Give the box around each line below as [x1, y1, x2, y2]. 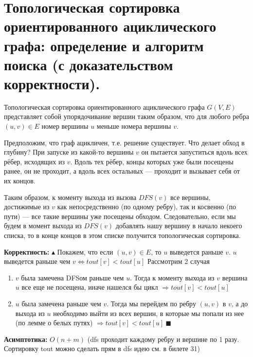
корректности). [4, 73, 100, 93]
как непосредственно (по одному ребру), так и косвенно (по [57, 201, 236, 212]
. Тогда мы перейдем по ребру [107, 298, 196, 308]
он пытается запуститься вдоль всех [141, 147, 248, 157]
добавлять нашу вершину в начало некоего [115, 220, 242, 231]
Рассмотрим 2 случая [147, 256, 210, 266]
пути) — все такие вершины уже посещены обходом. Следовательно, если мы [4, 211, 236, 221]
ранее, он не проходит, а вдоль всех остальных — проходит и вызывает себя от [4, 166, 240, 176]
